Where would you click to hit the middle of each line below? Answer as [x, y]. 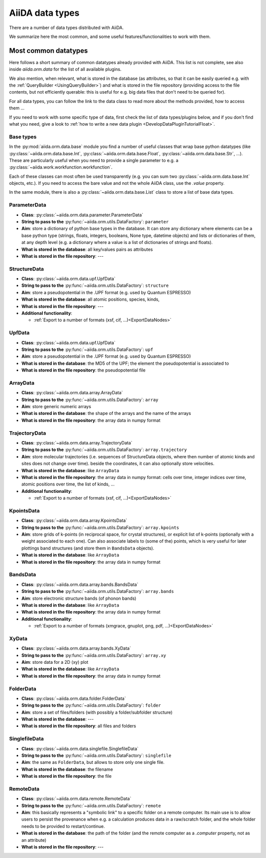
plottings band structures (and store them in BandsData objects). [88, 548]
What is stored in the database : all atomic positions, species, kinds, [90, 299]
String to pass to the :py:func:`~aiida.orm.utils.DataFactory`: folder [91, 705]
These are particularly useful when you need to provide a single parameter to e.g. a [94, 160]
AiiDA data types [44, 13]
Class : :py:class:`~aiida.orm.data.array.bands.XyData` [76, 649]
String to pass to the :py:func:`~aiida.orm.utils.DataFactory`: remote [91, 805]
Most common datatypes [49, 51]
